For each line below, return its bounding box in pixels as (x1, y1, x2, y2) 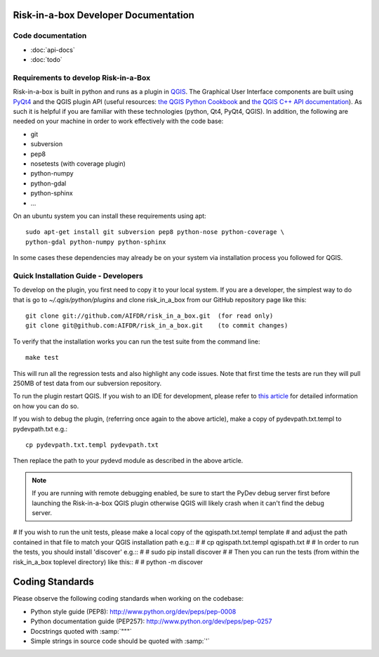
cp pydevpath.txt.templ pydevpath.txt (25, 441, 159, 449)
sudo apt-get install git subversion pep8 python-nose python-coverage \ (25, 228, 285, 236)
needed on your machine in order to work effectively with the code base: (13, 117, 224, 126)
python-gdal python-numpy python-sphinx (25, 238, 166, 246)
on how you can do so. (13, 401, 79, 410)
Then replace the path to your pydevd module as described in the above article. (13, 457, 244, 465)
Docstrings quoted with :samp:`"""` (30, 627, 133, 635)
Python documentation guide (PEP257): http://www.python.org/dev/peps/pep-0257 (30, 617, 272, 625)
